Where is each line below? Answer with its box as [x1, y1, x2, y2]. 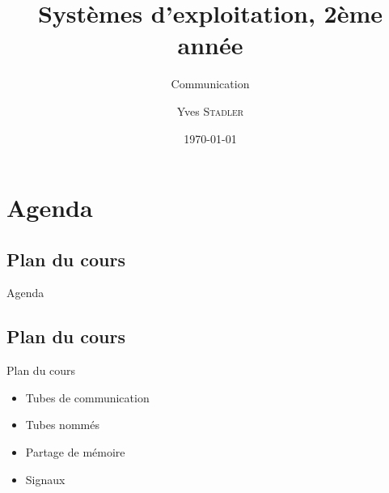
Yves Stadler [176, 102, 244, 119]
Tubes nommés [25, 416, 99, 433]
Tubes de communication [25, 389, 150, 406]
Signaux [25, 470, 66, 487]
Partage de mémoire [25, 444, 125, 461]
